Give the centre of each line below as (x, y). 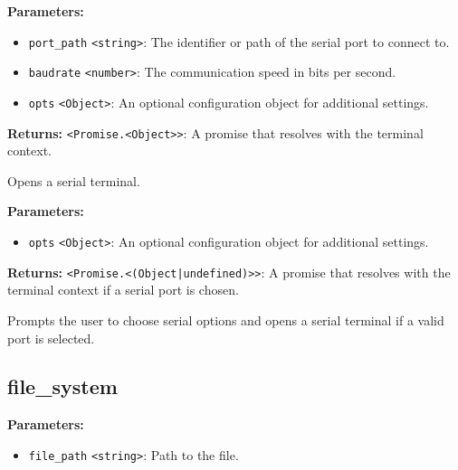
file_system (62, 386)
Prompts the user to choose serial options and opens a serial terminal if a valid (226, 320)
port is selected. (51, 338)
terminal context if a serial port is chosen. (123, 290)
